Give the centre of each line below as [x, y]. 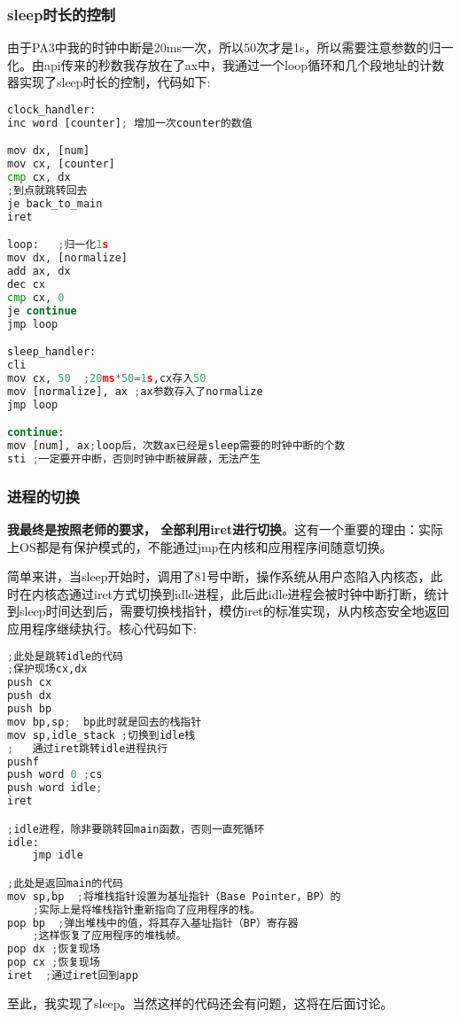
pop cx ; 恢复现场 [54, 963]
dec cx [26, 284]
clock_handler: [52, 110]
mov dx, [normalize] [68, 258]
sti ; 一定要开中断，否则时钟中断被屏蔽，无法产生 [134, 458]
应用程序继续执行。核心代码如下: [102, 628]
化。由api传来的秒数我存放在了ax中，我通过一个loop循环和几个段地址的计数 [226, 64]
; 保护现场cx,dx [47, 669]
